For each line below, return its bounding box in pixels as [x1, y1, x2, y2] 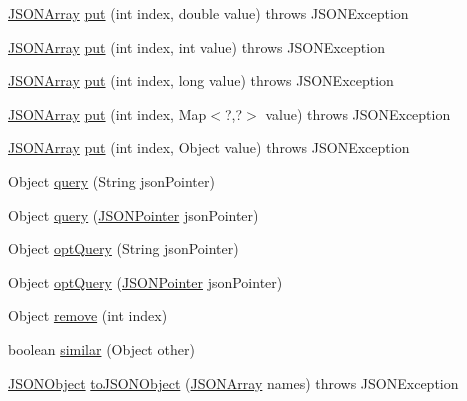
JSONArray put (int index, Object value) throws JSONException [8, 137, 410, 158]
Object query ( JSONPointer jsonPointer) [8, 204, 259, 225]
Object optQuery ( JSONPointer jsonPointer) [8, 271, 283, 292]
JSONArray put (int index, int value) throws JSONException [8, 36, 385, 57]
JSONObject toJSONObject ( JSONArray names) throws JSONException [8, 372, 459, 393]
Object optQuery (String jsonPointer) [8, 238, 239, 259]
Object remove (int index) [8, 305, 168, 326]
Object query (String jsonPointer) [8, 170, 215, 191]
